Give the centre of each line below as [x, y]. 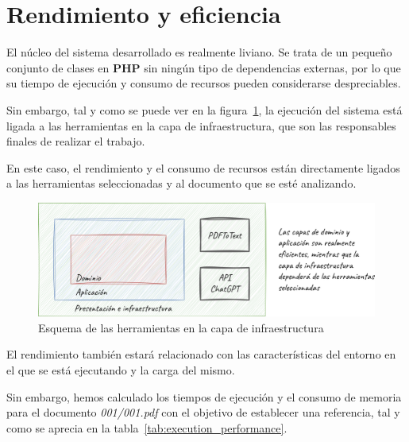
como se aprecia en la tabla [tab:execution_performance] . [147, 427]
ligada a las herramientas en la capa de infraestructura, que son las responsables [201, 125]
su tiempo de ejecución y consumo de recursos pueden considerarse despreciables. [204, 83]
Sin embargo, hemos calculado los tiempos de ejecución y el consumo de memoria [204, 396]
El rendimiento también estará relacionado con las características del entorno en [201, 354]
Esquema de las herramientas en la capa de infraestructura [181, 327]
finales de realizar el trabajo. [76, 141]
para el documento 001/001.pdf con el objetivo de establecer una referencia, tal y [203, 412]
